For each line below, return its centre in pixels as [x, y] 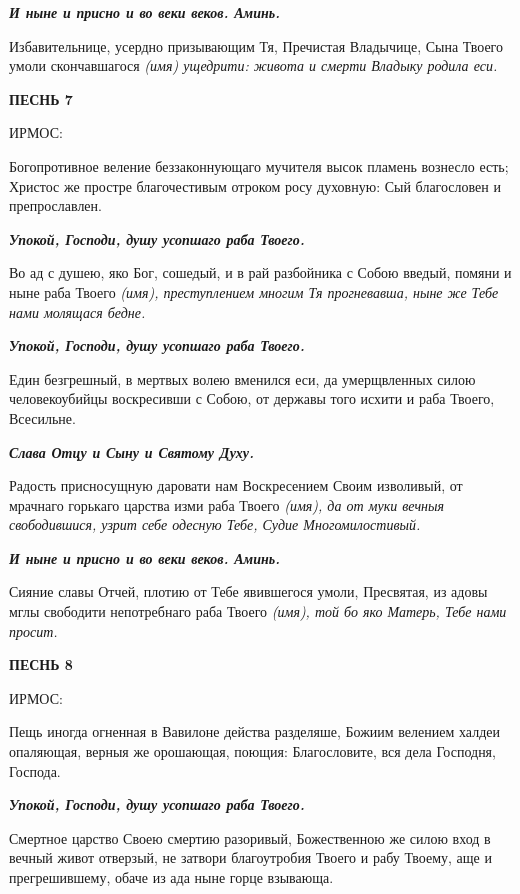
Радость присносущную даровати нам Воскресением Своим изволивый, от [236, 485]
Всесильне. [42, 417]
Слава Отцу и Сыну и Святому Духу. [131, 451]
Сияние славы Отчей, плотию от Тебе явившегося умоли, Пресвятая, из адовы [248, 591]
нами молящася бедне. [77, 311]
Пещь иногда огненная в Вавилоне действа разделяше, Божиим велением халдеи [254, 731]
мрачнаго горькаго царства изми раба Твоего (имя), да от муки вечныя [227, 504]
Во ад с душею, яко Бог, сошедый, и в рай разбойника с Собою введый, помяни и [260, 272]
